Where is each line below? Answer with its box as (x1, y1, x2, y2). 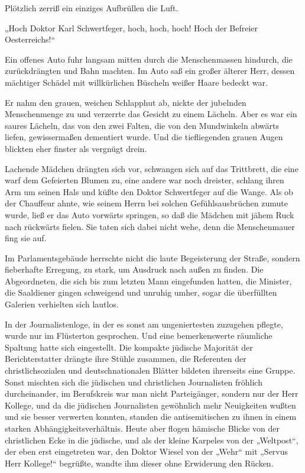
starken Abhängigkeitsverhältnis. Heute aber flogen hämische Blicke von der (5, 422, 280, 434)
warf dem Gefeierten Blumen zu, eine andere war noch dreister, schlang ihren (5, 174, 284, 186)
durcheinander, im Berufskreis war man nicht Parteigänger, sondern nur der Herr (5, 387, 298, 400)
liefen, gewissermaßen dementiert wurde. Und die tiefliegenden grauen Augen (5, 131, 283, 143)
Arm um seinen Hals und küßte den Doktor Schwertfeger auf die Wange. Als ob (5, 185, 293, 197)
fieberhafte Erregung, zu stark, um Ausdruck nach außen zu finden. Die (5, 263, 264, 276)
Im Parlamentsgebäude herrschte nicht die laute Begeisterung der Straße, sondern (5, 251, 300, 264)
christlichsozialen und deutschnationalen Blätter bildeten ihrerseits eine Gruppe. (5, 364, 296, 377)
